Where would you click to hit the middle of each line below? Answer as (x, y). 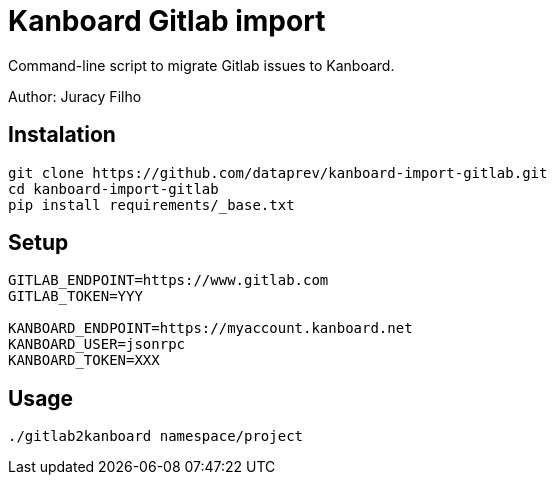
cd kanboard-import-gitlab (113, 188)
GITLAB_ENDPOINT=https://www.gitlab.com (168, 280)
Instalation (62, 135)
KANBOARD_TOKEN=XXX (84, 360)
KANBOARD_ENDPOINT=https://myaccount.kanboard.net (210, 328)
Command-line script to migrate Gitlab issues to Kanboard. (201, 65)
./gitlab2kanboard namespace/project (156, 436)
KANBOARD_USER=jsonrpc (97, 344)
